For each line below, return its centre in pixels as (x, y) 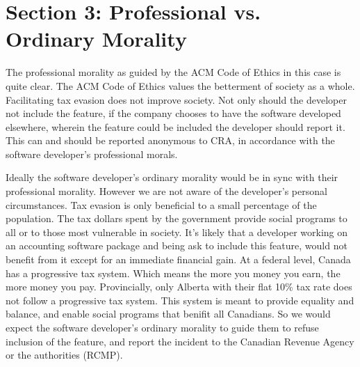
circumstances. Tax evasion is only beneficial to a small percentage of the (161, 204)
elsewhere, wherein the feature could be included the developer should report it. (175, 126)
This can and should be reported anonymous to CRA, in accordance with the (170, 140)
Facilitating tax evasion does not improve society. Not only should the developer (176, 99)
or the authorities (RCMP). (64, 355)
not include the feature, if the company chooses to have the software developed (173, 113)
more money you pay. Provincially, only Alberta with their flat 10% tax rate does (179, 287)
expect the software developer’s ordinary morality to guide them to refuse (162, 327)
